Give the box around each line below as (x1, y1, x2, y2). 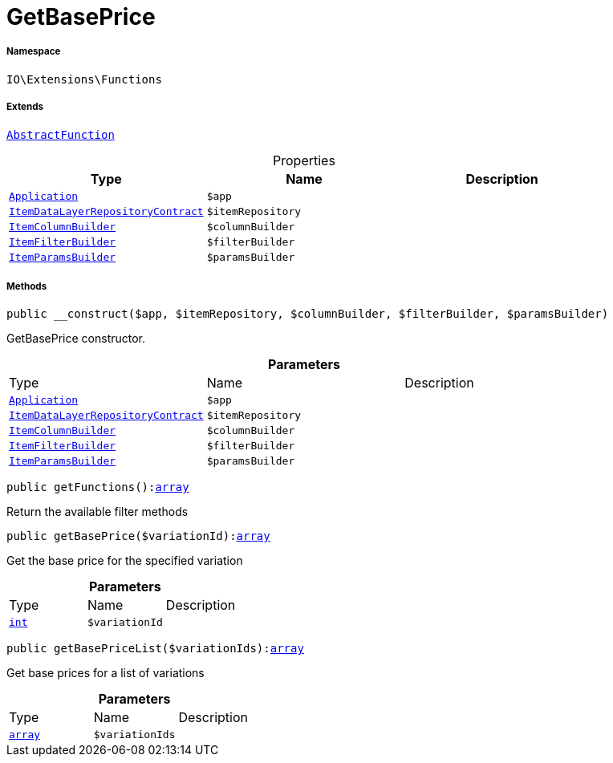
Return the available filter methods (6, 505, 189, 519)
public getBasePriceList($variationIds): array (6, 642, 304, 655)
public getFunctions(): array (6, 481, 189, 494)
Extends (6, 101, 44, 113)
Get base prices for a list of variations (6, 666, 205, 680)
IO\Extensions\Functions (6, 72, 162, 86)
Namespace (6, 46, 61, 58)
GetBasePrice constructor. (6, 331, 146, 346)
